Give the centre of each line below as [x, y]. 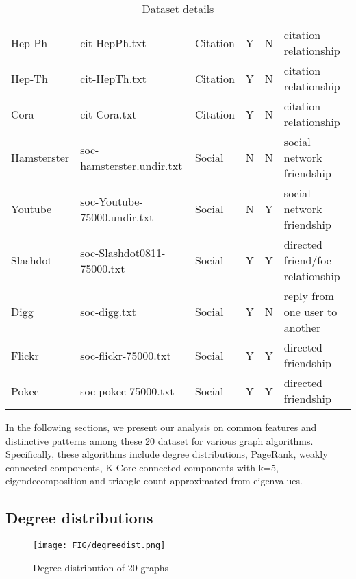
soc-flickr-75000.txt [126, 355]
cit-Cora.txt [109, 114]
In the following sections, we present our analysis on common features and [161, 427]
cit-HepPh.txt [113, 42]
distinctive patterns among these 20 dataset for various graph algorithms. [160, 440]
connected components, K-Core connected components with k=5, [142, 467]
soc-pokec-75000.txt [127, 391]
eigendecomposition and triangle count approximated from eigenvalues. [154, 481]
